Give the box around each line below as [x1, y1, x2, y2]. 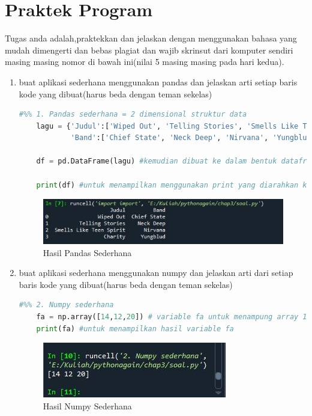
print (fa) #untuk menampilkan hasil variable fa [36, 324, 234, 333]
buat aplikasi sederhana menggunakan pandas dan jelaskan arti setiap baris [19, 75, 298, 88]
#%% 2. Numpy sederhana [19, 301, 114, 310]
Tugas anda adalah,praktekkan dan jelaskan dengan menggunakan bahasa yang [5, 32, 297, 44]
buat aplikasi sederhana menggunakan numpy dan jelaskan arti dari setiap [19, 266, 293, 279]
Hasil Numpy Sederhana [43, 399, 132, 412]
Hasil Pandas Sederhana [43, 246, 132, 258]
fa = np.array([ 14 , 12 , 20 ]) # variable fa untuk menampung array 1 [36, 312, 307, 321]
